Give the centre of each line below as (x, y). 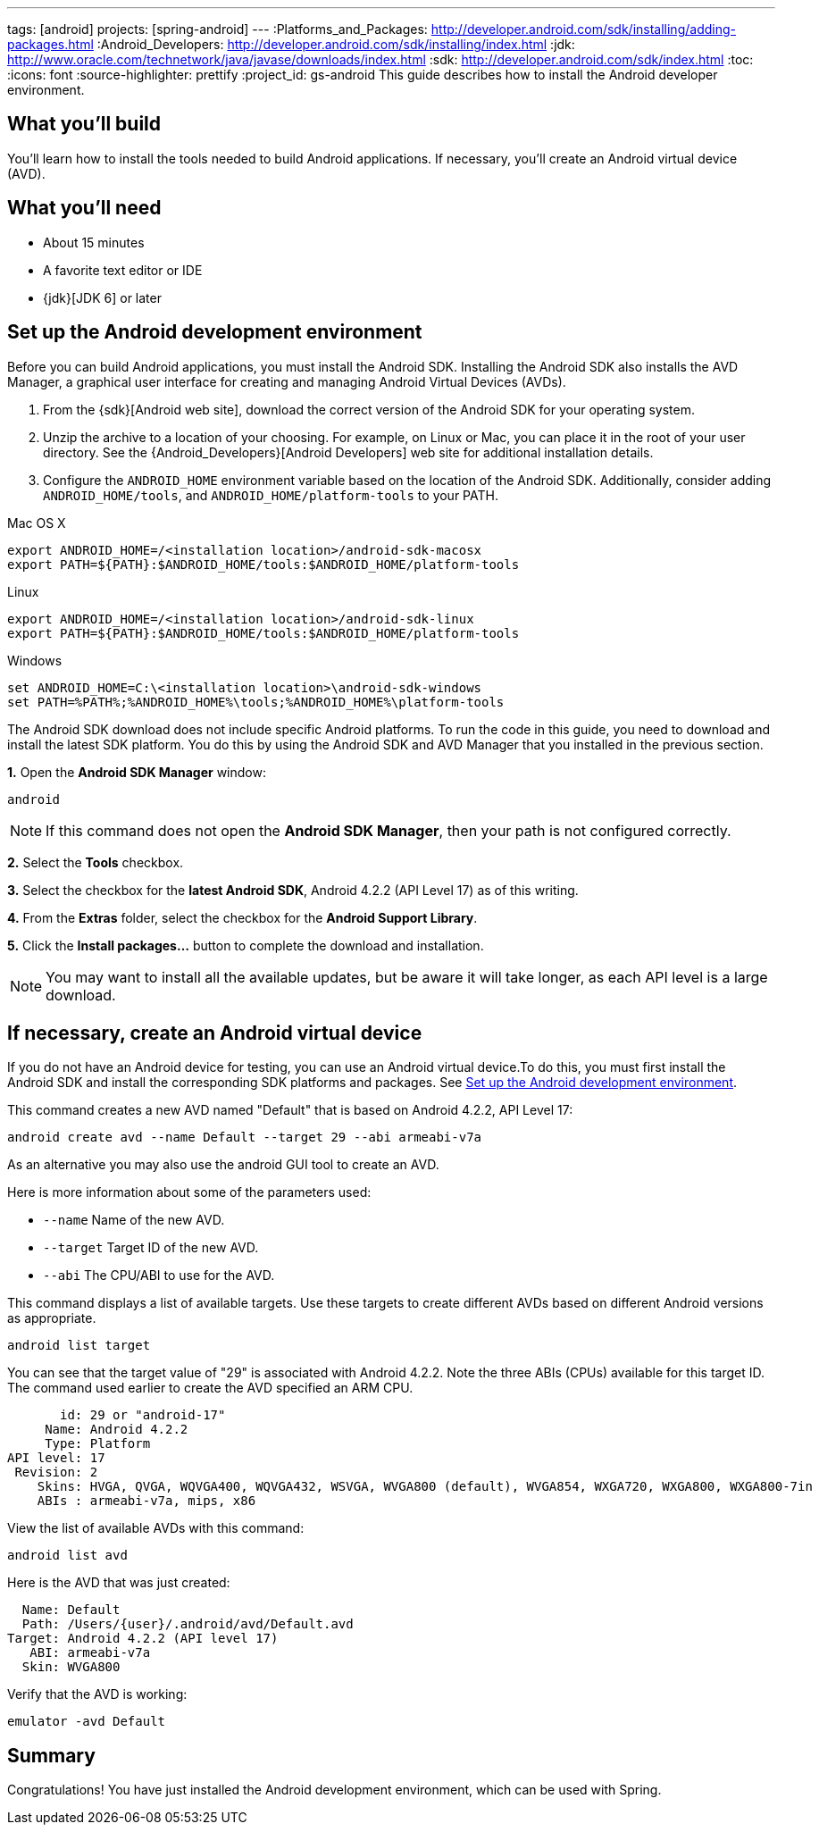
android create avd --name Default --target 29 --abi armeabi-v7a (245, 1138)
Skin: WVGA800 (71, 1667)
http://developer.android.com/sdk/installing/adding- (583, 29)
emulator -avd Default (87, 1722)
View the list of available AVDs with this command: (156, 1528)
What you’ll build (84, 124)
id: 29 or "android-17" (143, 1415)
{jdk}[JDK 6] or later (102, 297)
